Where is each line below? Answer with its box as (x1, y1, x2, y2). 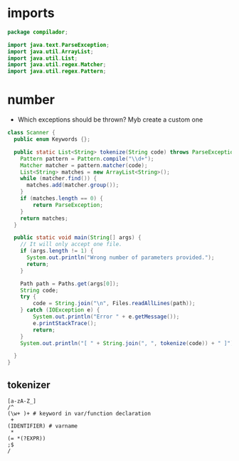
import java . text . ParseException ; (7, 41, 110, 48)
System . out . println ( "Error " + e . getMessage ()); (33, 313, 180, 320)
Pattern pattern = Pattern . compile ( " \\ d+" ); (20, 155, 154, 162)
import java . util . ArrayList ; (7, 48, 94, 55)
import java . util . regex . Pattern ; (7, 68, 107, 75)
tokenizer (7, 378, 51, 391)
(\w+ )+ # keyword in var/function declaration (7, 410, 152, 417)
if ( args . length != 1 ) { (20, 248, 94, 255)
